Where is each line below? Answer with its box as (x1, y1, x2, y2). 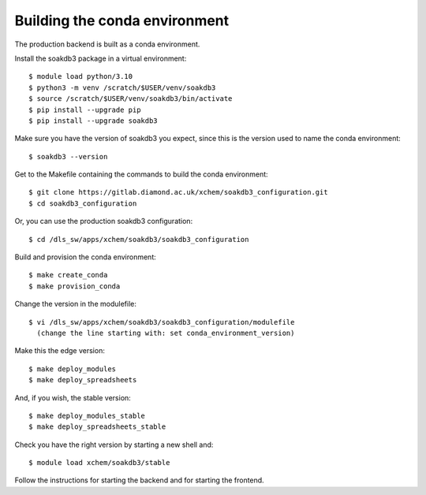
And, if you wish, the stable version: (14, 393, 132, 402)
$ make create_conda (28, 270, 108, 280)
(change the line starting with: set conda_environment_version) (36, 328, 295, 337)
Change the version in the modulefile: (14, 300, 137, 309)
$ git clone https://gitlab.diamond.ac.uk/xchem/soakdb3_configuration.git (28, 188, 328, 197)
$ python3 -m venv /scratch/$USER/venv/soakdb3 (28, 83, 216, 92)
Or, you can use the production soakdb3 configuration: (14, 217, 193, 226)
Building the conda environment (14, 12, 230, 29)
